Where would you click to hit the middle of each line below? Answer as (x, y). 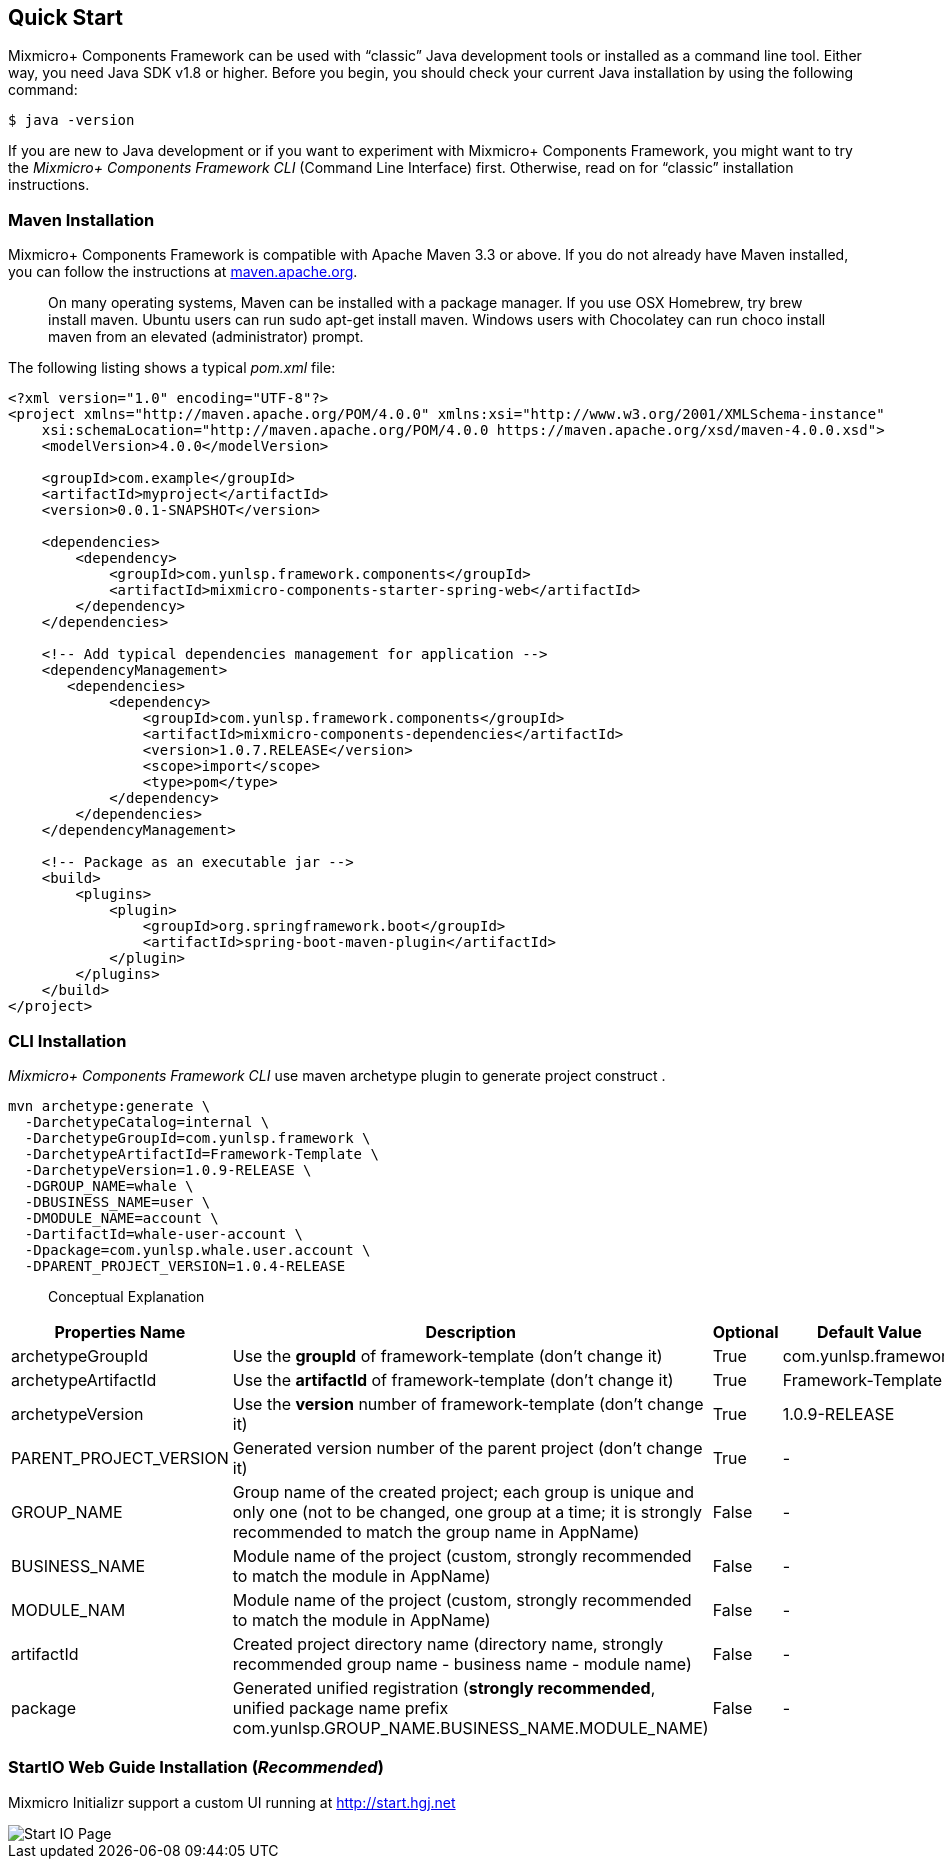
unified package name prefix (340, 1707)
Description (470, 1331)
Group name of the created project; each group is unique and (463, 1491)
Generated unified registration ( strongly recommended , (444, 1687)
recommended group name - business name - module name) (462, 1663)
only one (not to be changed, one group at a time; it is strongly (467, 1511)
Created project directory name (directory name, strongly (448, 1643)
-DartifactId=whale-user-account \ (164, 1233)
